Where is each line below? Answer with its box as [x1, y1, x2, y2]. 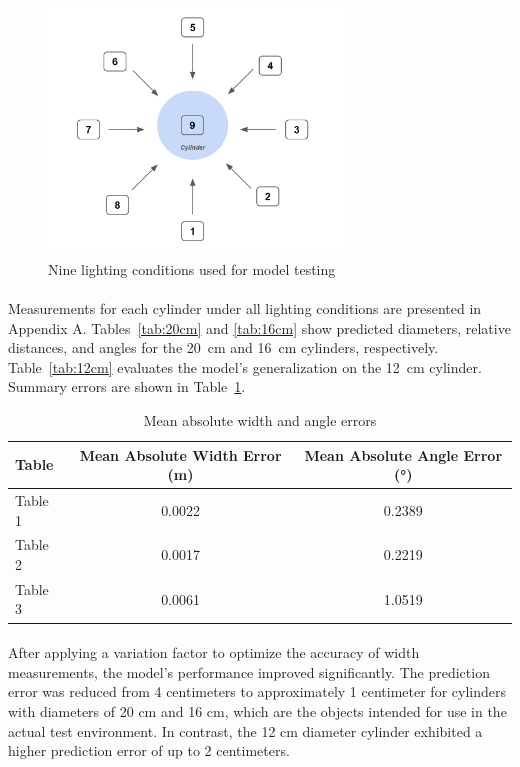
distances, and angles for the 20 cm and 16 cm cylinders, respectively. [8, 337, 439, 358]
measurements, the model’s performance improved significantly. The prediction [8, 661, 490, 682]
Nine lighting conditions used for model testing [48, 258, 336, 279]
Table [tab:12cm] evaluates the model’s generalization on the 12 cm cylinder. [8, 356, 482, 377]
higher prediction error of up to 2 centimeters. [8, 740, 290, 761]
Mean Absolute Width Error [79, 444, 282, 465]
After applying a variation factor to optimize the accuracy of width [8, 642, 420, 663]
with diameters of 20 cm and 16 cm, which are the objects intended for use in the [8, 700, 507, 721]
